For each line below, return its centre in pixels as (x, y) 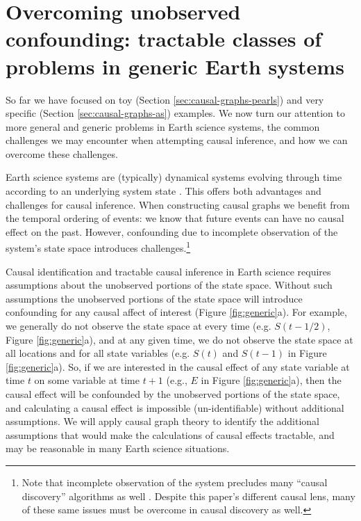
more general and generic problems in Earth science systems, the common (163, 126)
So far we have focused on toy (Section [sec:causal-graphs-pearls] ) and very (165, 99)
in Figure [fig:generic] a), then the (271, 380)
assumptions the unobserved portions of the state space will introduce (154, 298)
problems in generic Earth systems (175, 66)
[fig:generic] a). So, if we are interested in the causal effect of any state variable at (178, 366)
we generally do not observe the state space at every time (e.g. (138, 326)
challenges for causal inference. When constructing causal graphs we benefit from (178, 204)
